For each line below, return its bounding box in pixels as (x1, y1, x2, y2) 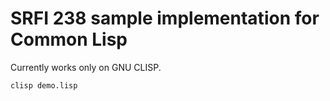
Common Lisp (10, 28, 128, 51)
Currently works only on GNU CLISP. (10, 61, 162, 73)
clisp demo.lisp (10, 80, 78, 91)
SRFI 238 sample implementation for (10, 7, 320, 30)
